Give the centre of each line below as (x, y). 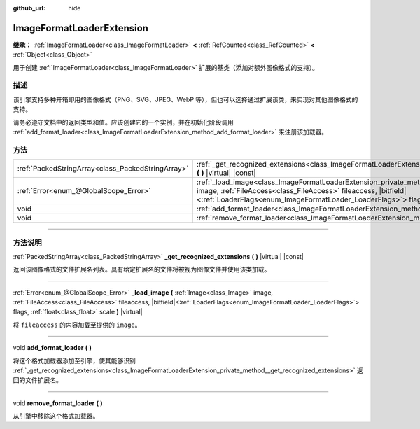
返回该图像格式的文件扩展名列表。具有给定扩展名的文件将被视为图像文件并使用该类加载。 (142, 269)
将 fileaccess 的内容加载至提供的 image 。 (77, 325)
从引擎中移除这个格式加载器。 (56, 416)
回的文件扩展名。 (37, 380)
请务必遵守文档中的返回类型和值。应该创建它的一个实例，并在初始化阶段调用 (123, 122)
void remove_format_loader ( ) (58, 403)
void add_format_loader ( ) (52, 348)
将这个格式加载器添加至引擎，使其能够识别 (74, 360)
